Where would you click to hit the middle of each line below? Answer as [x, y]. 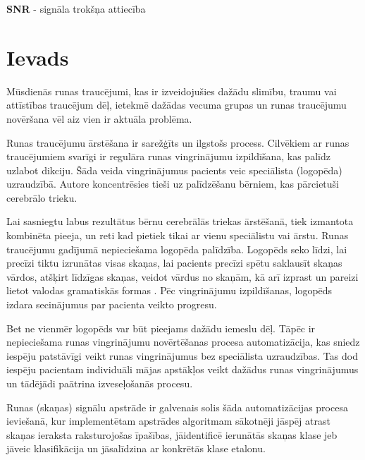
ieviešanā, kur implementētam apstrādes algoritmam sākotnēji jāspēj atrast [168, 421]
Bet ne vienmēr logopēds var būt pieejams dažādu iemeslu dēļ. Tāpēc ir [161, 328]
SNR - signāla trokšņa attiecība [76, 8]
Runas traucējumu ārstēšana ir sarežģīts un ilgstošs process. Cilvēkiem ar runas [178, 142]
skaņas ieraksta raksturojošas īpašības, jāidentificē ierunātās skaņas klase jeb [172, 434]
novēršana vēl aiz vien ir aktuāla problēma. [99, 118]
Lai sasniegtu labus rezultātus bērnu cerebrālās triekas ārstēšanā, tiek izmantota [180, 221]
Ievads [38, 57]
